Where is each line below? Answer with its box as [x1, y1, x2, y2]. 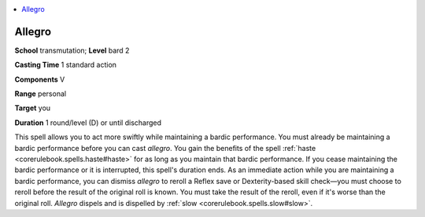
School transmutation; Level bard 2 [14, 46, 130, 55]
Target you [14, 103, 51, 113]
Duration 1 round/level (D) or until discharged [14, 118, 161, 127]
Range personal [14, 89, 67, 98]
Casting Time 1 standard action [14, 60, 117, 70]
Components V [14, 75, 65, 84]
